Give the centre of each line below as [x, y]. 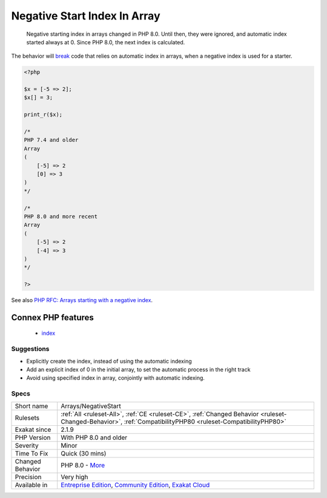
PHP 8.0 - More [83, 465]
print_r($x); [43, 115]
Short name [31, 406]
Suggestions [30, 349]
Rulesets [27, 417]
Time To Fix [31, 453]
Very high [74, 477]
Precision [28, 477]
